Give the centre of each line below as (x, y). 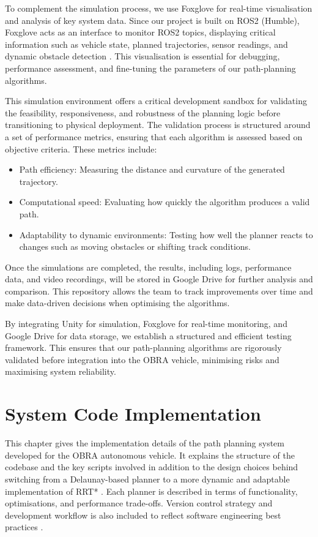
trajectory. (39, 181)
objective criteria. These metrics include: (81, 148)
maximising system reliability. (61, 371)
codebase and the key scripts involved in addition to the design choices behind (152, 467)
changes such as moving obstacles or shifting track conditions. (135, 246)
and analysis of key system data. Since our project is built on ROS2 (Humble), (152, 20)
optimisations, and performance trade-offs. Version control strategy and (139, 503)
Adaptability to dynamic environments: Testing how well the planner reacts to (166, 234)
